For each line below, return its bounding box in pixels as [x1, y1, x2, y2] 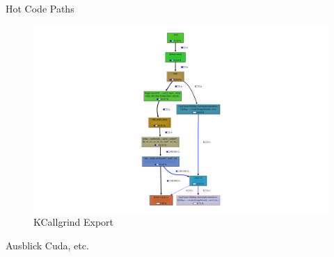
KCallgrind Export [33, 215, 114, 229]
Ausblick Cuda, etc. [6, 238, 89, 252]
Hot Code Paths [6, 1, 74, 15]
